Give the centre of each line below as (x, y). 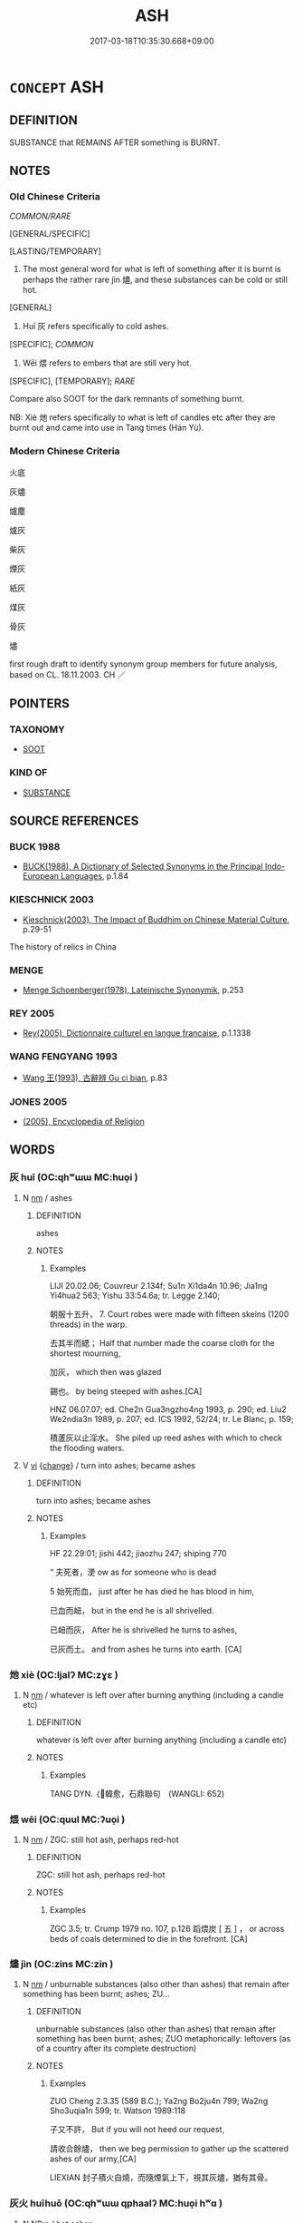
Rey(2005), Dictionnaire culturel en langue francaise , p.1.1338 (137, 1033)
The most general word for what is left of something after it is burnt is (152, 269)
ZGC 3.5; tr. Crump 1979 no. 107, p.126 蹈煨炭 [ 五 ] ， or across (167, 1929)
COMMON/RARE (40, 216)
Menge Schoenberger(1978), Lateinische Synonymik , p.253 (133, 990)
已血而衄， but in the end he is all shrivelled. (132, 1610)
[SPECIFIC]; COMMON (52, 345)
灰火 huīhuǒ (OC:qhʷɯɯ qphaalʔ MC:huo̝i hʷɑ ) (116, 2203)
